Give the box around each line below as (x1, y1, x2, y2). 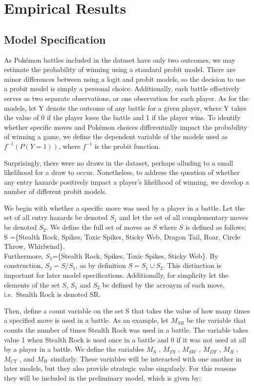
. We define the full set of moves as (46, 222, 150, 232)
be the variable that (187, 315, 246, 325)
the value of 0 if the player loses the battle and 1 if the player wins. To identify (4, 112, 241, 122)
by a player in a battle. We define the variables (4, 344, 145, 354)
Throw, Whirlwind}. (4, 241, 65, 251)
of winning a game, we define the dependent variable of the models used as (4, 131, 228, 142)
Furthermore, (4, 250, 43, 261)
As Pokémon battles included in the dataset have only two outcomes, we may (4, 54, 235, 65)
